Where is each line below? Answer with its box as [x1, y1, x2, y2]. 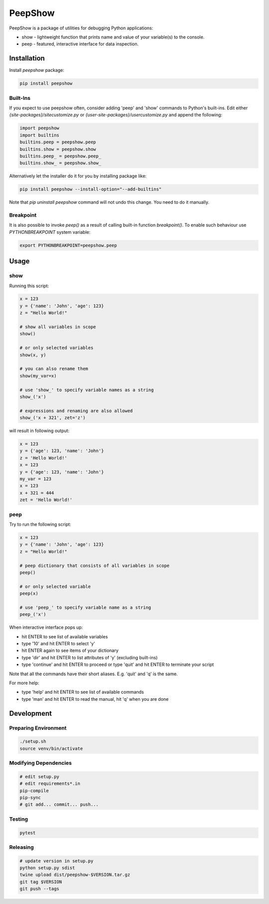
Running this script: [9, 283, 49, 289]
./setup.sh [19, 739, 46, 744]
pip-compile [19, 788, 49, 794]
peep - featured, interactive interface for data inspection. [21, 41, 139, 47]
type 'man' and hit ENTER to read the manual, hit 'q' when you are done [21, 696, 169, 702]
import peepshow [19, 125, 60, 131]
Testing [9, 816, 28, 823]
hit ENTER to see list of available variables [21, 633, 108, 639]
